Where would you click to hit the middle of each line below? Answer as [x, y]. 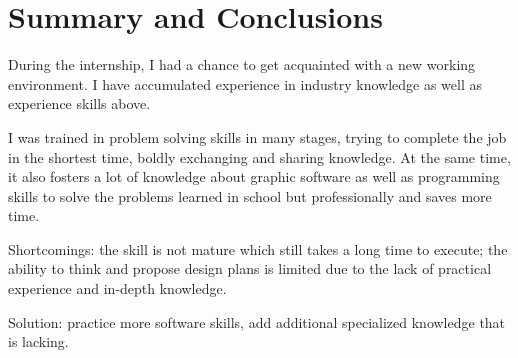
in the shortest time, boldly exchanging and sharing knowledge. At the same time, [259, 156]
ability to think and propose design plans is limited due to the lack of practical [250, 268]
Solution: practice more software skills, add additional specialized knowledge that [257, 321]
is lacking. [38, 341]
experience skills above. [79, 103]
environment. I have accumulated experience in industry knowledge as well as [245, 83]
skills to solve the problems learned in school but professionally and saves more [250, 195]
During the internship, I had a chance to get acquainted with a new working [242, 64]
